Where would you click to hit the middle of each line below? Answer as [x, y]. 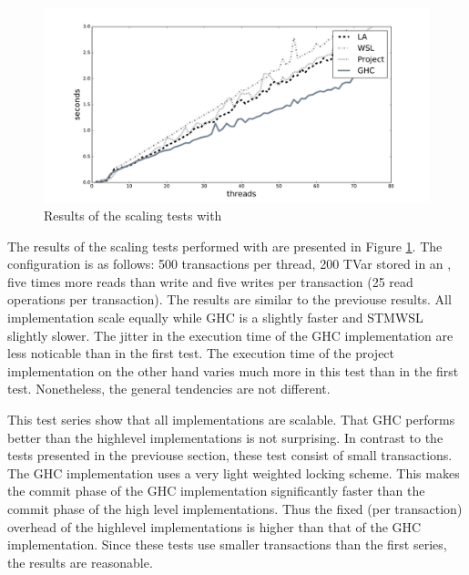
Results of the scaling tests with [133, 216]
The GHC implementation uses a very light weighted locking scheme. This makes [234, 472]
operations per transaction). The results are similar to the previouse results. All [229, 299]
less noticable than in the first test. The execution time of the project [201, 353]
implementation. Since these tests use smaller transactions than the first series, [227, 544]
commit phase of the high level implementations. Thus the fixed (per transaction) [235, 508]
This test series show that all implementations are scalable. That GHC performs [231, 420]
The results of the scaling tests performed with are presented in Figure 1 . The [225, 246]
